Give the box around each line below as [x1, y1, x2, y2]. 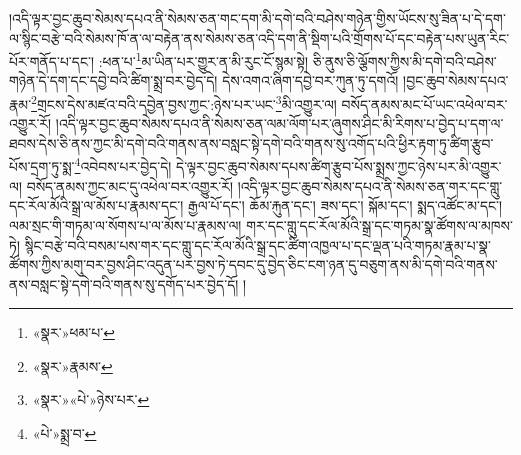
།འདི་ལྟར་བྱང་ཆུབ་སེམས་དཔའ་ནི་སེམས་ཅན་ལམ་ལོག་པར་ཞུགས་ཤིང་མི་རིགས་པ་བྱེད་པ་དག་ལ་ [55, 113, 504, 134]
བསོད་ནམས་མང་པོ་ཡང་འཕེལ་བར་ [341, 93, 508, 114]
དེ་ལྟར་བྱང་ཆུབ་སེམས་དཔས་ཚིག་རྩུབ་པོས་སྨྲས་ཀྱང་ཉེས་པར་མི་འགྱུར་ [176, 156, 502, 177]
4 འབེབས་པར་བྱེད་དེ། [74, 153, 172, 177]
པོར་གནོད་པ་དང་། [9, 50, 95, 71]
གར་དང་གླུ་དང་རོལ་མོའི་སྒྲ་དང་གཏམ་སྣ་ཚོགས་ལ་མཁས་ [246, 214, 513, 235]
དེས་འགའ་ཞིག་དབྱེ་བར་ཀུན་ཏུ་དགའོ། [222, 70, 399, 91]
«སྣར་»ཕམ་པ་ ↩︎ [32, 322, 115, 343]
